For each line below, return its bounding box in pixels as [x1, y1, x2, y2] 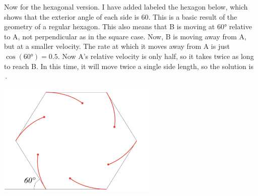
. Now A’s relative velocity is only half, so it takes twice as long [57, 50, 254, 61]
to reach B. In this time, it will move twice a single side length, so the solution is [4, 60, 253, 71]
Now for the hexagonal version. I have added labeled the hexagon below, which [4, 2, 248, 12]
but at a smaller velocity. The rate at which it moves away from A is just [4, 41, 230, 51]
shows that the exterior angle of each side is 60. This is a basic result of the [4, 11, 237, 22]
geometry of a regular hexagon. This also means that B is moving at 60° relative [4, 21, 252, 32]
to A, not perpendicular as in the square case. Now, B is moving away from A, [4, 31, 246, 41]
